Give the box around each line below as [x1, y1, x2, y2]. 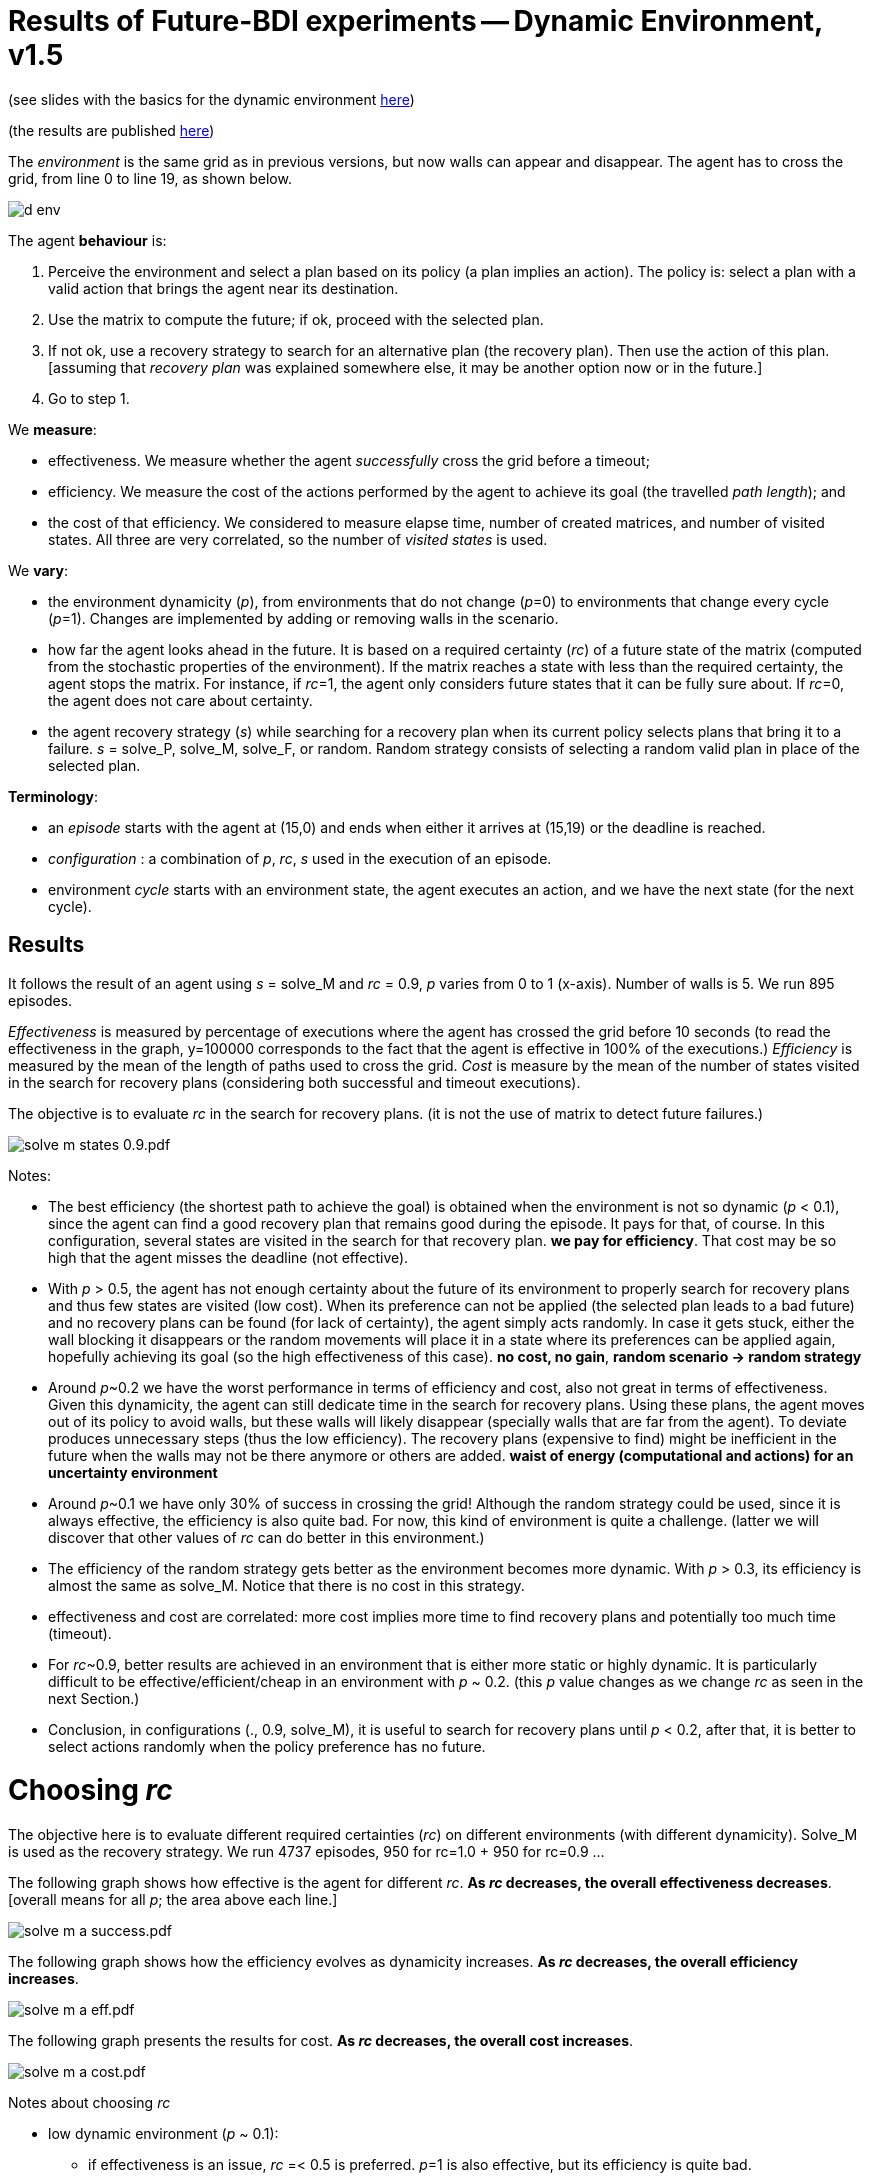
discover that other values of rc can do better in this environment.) [48, 1528, 485, 1546]
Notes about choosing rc [8, 2094, 171, 2112]
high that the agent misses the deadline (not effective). [48, 1248, 409, 1266]
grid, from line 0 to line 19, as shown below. [8, 169, 292, 187]
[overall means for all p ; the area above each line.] [8, 1891, 338, 1909]
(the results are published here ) [8, 121, 215, 139]
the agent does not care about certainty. [48, 691, 313, 709]
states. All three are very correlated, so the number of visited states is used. [48, 530, 548, 548]
